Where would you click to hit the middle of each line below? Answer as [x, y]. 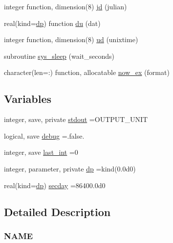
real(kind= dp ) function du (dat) [52, 23]
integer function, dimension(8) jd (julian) [65, 6]
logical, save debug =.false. [44, 135]
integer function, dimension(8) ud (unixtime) [71, 39]
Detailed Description [57, 211]
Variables [28, 99]
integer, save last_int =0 [41, 152]
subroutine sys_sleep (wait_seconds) [59, 56]
